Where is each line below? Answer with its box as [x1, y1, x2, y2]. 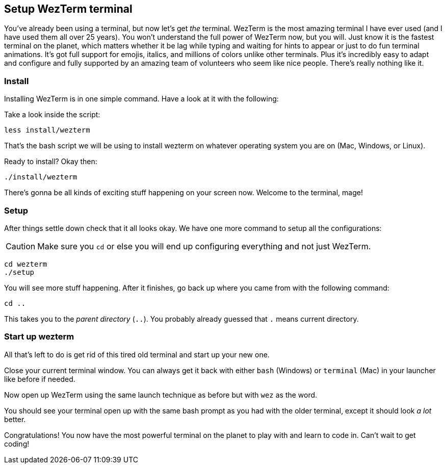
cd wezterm [4, 259, 47, 268]
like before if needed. [4, 374, 75, 383]
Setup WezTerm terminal [4, 3, 133, 15]
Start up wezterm [4, 331, 74, 342]
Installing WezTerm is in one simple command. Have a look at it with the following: [4, 94, 279, 103]
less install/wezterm [4, 126, 90, 135]
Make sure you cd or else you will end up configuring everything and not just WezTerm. [37, 241, 371, 251]
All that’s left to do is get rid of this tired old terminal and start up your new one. [4, 350, 270, 359]
